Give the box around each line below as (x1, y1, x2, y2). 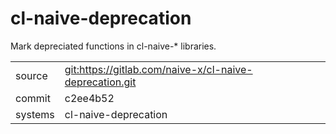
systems (15, 107, 55, 121)
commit (15, 91, 51, 105)
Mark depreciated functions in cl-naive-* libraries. (10, 40, 217, 52)
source (15, 68, 48, 82)
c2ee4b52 (64, 91, 115, 105)
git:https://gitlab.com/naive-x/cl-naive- (64, 62, 253, 76)
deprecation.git (64, 75, 137, 89)
